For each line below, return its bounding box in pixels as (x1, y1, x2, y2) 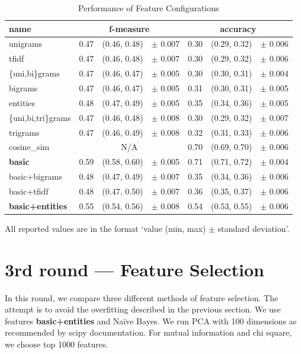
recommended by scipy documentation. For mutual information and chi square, (5, 326, 292, 339)
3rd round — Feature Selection (5, 257, 264, 281)
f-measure (109, 22, 150, 34)
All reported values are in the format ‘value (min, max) (5, 222, 206, 234)
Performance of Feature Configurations (78, 2, 219, 14)
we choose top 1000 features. (5, 337, 108, 350)
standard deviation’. (217, 222, 290, 234)
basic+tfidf (9, 184, 49, 197)
